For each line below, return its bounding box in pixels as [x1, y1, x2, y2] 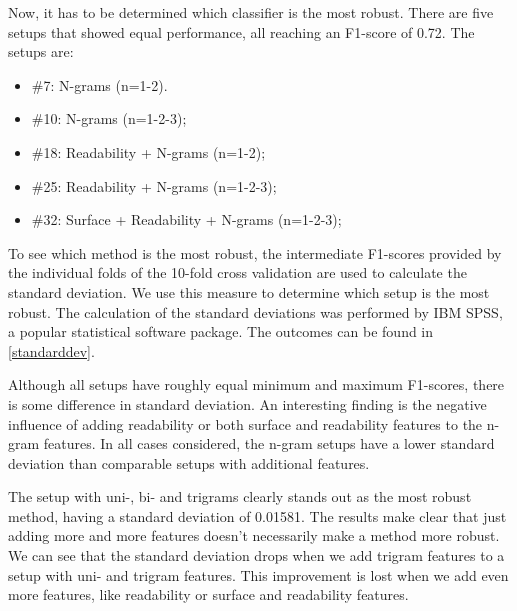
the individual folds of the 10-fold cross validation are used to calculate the [8, 262, 467, 283]
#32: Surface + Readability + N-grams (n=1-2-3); [31, 209, 342, 230]
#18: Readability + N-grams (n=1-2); [31, 141, 266, 162]
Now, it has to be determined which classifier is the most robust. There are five [8, 2, 494, 22]
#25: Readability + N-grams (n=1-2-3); [31, 175, 277, 196]
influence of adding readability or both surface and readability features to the [8, 413, 483, 434]
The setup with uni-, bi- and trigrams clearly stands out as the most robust [8, 486, 472, 507]
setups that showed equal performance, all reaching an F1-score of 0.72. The [8, 21, 475, 42]
